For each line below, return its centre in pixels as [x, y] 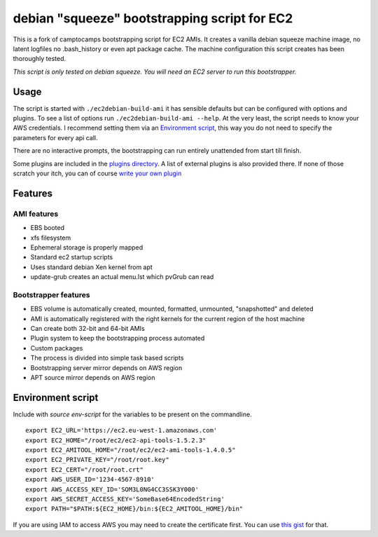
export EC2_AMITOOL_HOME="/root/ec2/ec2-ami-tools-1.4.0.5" [131, 450]
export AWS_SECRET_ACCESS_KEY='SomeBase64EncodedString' [125, 499]
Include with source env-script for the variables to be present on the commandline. [132, 414]
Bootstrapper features [51, 294]
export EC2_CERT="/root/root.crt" [84, 469]
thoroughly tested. [40, 59]
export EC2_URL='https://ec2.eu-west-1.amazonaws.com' [121, 430]
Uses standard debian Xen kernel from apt [92, 267]
